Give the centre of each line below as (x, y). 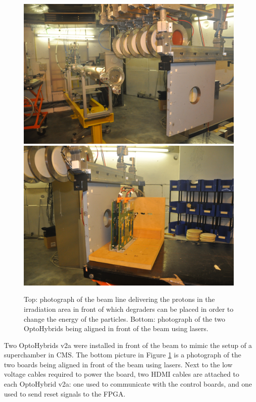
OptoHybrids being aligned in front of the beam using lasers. (116, 328)
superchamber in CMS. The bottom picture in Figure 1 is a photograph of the (123, 355)
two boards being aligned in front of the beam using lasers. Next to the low (118, 364)
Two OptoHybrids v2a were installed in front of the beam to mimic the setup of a (128, 345)
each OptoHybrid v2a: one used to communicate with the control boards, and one (128, 384)
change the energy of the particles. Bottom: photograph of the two (125, 318)
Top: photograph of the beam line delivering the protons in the (119, 299)
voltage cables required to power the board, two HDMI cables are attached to (122, 374)
